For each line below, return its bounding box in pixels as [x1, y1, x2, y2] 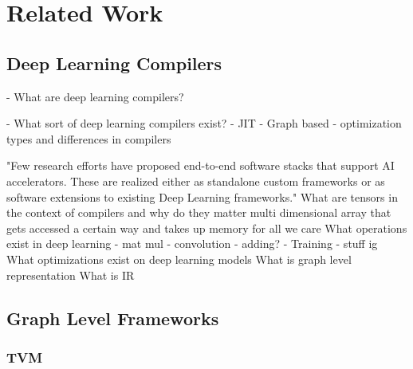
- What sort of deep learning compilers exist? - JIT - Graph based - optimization [6, 115, 402, 132]
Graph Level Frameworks [6, 305, 219, 330]
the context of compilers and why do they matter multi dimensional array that [6, 204, 391, 221]
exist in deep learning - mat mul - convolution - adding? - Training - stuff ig [6, 235, 378, 252]
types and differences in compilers [6, 130, 171, 147]
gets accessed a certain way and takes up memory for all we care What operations [6, 219, 407, 236]
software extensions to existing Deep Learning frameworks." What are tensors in [6, 188, 398, 205]
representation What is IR [6, 266, 135, 283]
